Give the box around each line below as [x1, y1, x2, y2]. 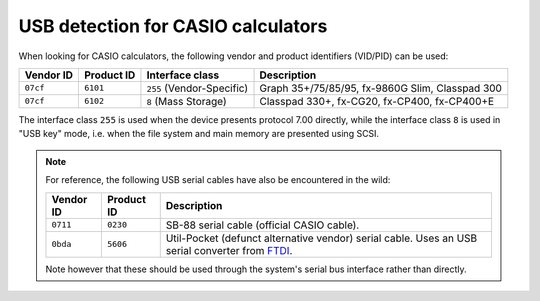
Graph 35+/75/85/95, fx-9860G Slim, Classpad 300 [259, 81, 502, 95]
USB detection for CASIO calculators [18, 15, 328, 37]
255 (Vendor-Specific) [146, 81, 249, 95]
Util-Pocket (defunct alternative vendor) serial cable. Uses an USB [165, 231, 478, 245]
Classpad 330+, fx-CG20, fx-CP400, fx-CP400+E [259, 94, 495, 108]
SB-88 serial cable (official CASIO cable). [165, 218, 360, 232]
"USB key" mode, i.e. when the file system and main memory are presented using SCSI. [18, 128, 380, 140]
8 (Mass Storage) [146, 94, 227, 108]
